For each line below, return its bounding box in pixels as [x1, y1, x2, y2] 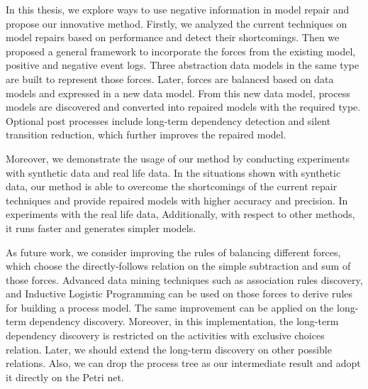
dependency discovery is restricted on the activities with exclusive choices [6, 328, 325, 343]
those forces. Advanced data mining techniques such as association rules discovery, [6, 272, 363, 287]
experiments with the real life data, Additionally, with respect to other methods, [6, 207, 355, 221]
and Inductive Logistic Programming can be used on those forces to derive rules [6, 286, 353, 301]
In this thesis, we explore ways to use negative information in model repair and [6, 2, 350, 16]
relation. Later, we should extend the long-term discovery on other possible [6, 341, 332, 356]
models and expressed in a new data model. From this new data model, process [6, 85, 350, 100]
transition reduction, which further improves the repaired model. [6, 127, 286, 142]
